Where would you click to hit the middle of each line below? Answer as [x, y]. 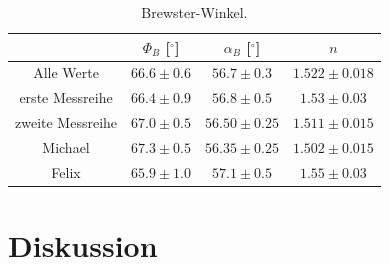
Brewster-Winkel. [194, 12]
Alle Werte [66, 72]
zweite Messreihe [66, 122]
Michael [66, 146]
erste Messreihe [66, 97]
